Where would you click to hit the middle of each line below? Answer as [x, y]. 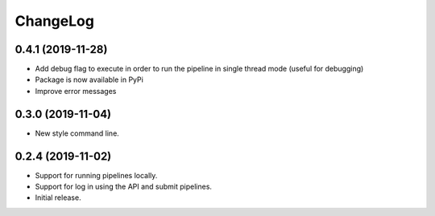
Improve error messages [76, 91]
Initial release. [58, 198]
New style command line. [77, 133]
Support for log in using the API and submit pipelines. [124, 187]
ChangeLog [54, 21]
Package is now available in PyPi [89, 79]
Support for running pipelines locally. [96, 175]
